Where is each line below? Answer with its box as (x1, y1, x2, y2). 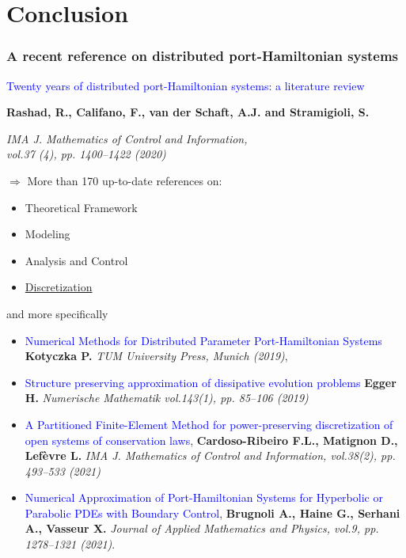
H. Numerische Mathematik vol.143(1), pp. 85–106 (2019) (25, 389, 309, 406)
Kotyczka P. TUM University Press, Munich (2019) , (25, 347, 288, 364)
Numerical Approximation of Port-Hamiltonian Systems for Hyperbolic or (25, 489, 383, 506)
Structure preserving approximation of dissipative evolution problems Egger (25, 374, 397, 390)
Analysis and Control (25, 252, 128, 268)
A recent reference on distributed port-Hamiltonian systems (6, 46, 399, 66)
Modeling (25, 226, 70, 242)
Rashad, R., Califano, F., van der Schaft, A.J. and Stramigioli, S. (6, 104, 370, 120)
